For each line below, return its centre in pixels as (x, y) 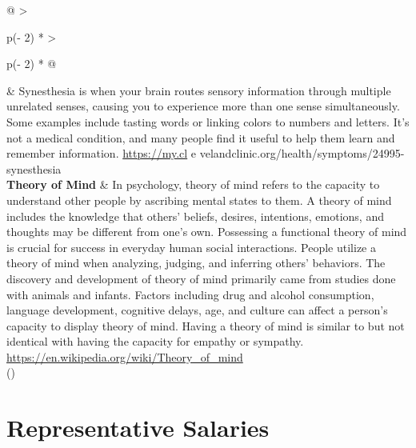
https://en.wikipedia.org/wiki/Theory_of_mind (125, 356)
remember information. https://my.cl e (102, 153)
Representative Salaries (138, 428)
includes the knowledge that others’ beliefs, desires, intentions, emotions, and (195, 216)
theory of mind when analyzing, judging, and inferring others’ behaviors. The (196, 263)
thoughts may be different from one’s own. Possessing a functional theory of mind (207, 232)
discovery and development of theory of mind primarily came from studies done (201, 278)
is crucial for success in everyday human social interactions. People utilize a (191, 247)
